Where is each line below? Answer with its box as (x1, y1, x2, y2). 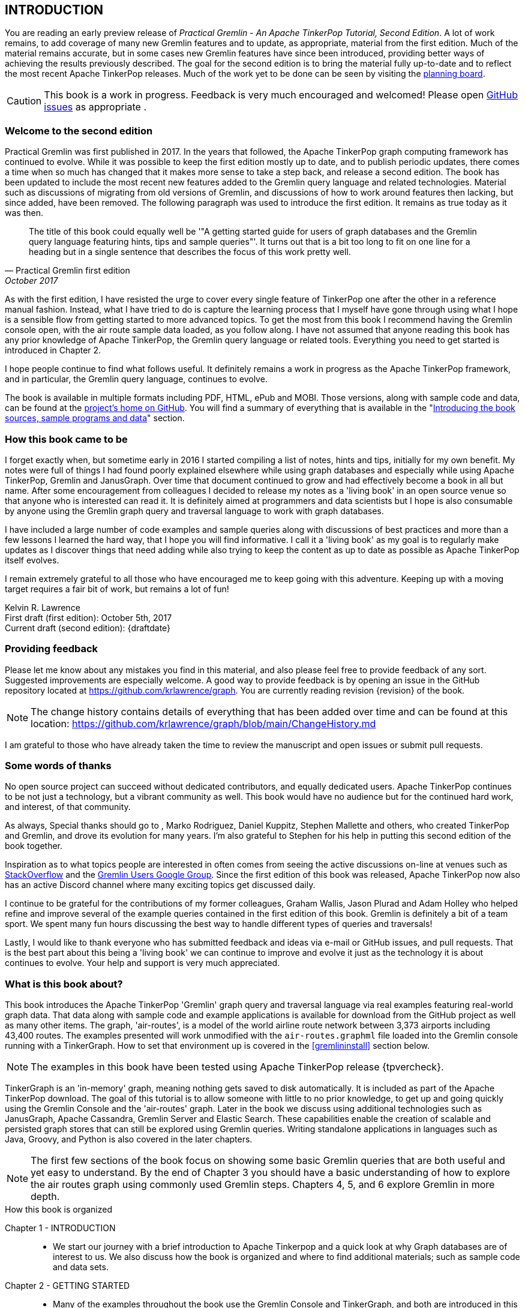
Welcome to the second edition (5, 124, 153, 137)
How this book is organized (5, 1204, 113, 1215)
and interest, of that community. (5, 802, 131, 812)
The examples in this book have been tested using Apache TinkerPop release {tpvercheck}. (31, 1061, 444, 1073)
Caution (7, 95, 42, 107)
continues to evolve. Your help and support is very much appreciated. (5, 958, 280, 968)
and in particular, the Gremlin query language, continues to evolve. (5, 374, 268, 385)
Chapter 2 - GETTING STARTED (5, 1280, 130, 1291)
